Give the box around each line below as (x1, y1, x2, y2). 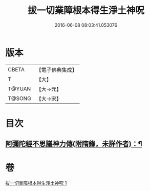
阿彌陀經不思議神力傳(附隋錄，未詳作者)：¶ (5, 140, 142, 148)
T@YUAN (8, 85, 31, 92)
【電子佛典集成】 (36, 66, 78, 73)
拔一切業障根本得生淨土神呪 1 (5, 180, 67, 186)
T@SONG (8, 94, 32, 102)
